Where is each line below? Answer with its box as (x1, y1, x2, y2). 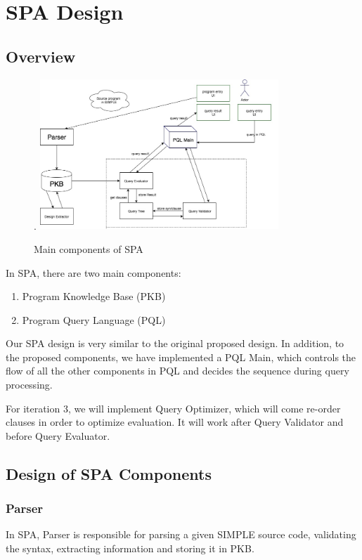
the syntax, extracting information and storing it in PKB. (6, 541, 254, 556)
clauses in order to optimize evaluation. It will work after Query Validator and (6, 415, 344, 429)
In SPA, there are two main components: (6, 265, 181, 280)
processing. (6, 377, 53, 392)
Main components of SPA (34, 241, 143, 256)
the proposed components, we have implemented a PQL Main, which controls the (6, 349, 356, 364)
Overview (6, 45, 76, 67)
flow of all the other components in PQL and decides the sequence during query (6, 363, 349, 378)
